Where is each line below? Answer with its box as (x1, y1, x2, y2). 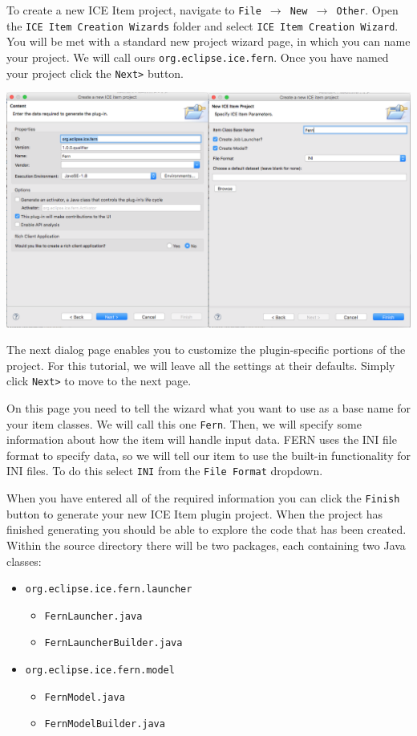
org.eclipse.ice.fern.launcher (25, 584, 192, 596)
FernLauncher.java (44, 610, 143, 622)
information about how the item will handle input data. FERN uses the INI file (6, 431, 397, 448)
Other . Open (336, 2, 399, 18)
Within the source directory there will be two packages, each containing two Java (6, 536, 406, 553)
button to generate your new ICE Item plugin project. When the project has (6, 505, 383, 522)
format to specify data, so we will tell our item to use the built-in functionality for (6, 446, 411, 463)
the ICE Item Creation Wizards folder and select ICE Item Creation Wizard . (6, 17, 399, 34)
